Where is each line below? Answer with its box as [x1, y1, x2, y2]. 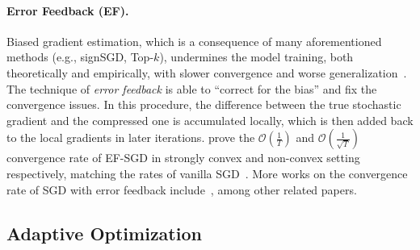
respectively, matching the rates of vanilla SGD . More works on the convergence [6, 165, 408, 181]
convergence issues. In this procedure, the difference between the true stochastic [6, 96, 401, 113]
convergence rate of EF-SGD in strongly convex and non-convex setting [6, 149, 360, 166]
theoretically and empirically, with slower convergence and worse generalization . [6, 64, 407, 81]
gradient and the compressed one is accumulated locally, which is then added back [6, 111, 414, 128]
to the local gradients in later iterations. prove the [6, 129, 255, 146]
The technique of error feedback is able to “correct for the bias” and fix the [6, 80, 377, 97]
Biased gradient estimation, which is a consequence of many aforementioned [6, 32, 382, 49]
